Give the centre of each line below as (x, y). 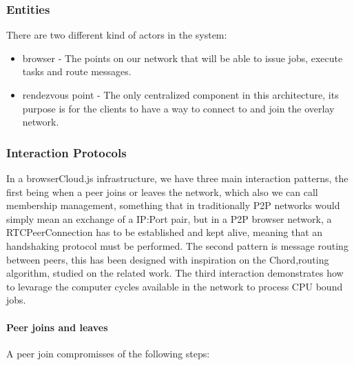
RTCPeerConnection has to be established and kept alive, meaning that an (165, 232)
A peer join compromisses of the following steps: (108, 353)
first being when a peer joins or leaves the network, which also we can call (162, 191)
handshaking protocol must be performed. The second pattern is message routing (177, 245)
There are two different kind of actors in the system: (117, 35)
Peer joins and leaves (57, 327)
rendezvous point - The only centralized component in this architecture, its (180, 95)
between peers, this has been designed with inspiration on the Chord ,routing (168, 259)
